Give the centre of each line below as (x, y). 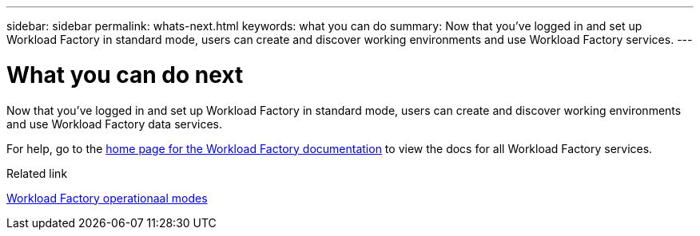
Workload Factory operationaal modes (107, 198)
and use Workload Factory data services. (115, 124)
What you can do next (125, 75)
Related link (37, 173)
